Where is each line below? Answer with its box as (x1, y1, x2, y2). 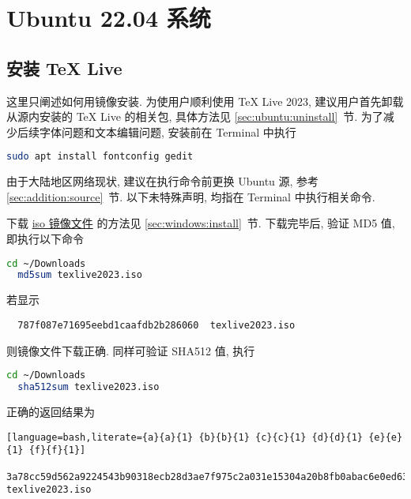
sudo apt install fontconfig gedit (6, 151, 194, 163)
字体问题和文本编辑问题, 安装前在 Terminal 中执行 (39, 123, 296, 140)
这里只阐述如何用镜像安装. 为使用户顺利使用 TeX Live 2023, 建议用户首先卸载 (6, 92, 404, 109)
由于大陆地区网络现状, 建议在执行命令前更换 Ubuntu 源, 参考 (6, 173, 319, 189)
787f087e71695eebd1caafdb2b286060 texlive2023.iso (17, 319, 296, 331)
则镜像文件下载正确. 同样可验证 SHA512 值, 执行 (6, 342, 255, 358)
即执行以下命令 (6, 231, 84, 247)
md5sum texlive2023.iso (17, 269, 142, 281)
